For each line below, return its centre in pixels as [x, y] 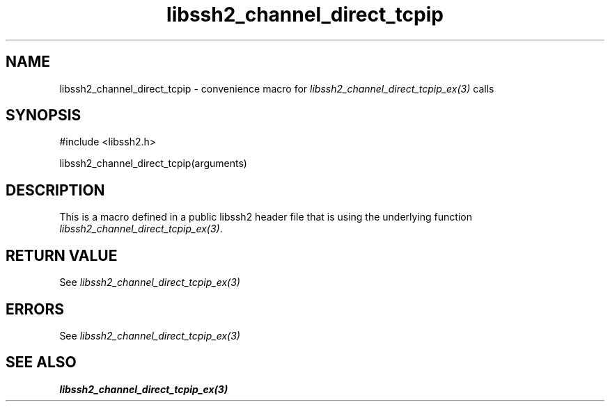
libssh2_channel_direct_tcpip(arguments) [153, 163]
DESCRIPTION [55, 190]
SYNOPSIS [44, 115]
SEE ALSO [41, 362]
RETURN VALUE [62, 255]
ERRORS [35, 309]
